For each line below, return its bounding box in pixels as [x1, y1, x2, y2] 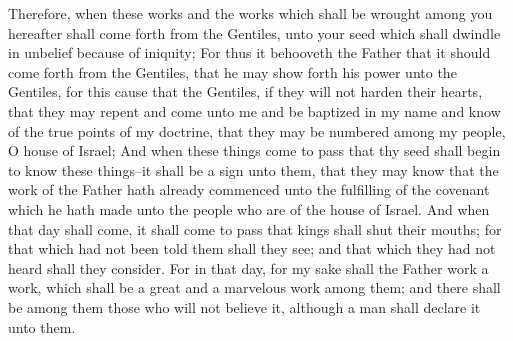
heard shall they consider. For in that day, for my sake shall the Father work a [8, 257, 489, 278]
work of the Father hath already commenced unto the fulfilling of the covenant [8, 179, 490, 200]
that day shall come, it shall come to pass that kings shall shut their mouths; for [8, 218, 502, 239]
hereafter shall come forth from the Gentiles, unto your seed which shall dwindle [8, 22, 501, 43]
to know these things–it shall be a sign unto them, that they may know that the [8, 159, 499, 180]
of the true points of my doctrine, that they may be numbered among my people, [8, 120, 506, 141]
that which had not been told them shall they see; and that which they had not [8, 238, 496, 259]
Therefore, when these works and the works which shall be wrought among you [8, 3, 493, 23]
